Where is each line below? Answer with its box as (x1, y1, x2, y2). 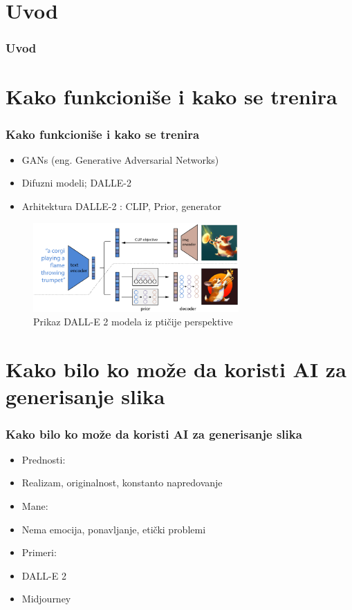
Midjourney (21, 591, 71, 606)
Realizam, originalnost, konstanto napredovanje (21, 475, 223, 490)
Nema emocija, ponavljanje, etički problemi (21, 522, 206, 536)
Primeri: (21, 545, 57, 560)
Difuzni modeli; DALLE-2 (21, 175, 131, 190)
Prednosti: (21, 452, 66, 466)
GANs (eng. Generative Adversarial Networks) (21, 152, 219, 166)
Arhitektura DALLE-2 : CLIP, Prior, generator (21, 199, 222, 213)
